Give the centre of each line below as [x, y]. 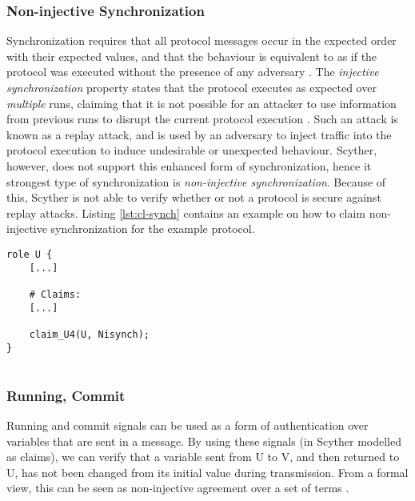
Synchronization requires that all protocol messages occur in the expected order [202, 40]
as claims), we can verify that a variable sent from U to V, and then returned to [203, 457]
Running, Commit [66, 395]
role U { [30, 254]
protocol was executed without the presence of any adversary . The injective [193, 72]
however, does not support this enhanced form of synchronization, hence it [189, 165]
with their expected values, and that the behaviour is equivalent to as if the [192, 56]
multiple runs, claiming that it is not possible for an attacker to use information [202, 103]
